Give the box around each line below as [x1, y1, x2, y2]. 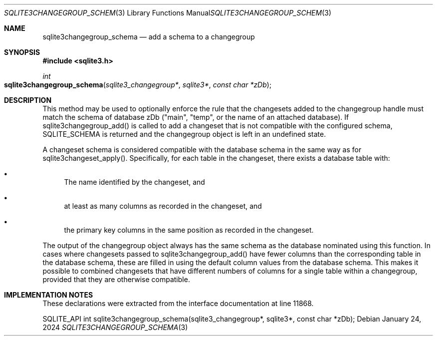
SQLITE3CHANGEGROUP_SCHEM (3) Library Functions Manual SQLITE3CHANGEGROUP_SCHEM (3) [4, 8, 332, 17]
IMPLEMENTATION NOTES [4, 291, 93, 299]
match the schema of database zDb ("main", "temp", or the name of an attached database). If [42, 113, 349, 121]
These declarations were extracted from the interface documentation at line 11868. [42, 299, 314, 308]
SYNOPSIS [4, 48, 40, 56]
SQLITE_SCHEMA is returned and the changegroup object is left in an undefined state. [42, 130, 326, 138]
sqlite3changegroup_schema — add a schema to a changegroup [42, 32, 255, 41]
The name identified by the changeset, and [64, 178, 205, 186]
